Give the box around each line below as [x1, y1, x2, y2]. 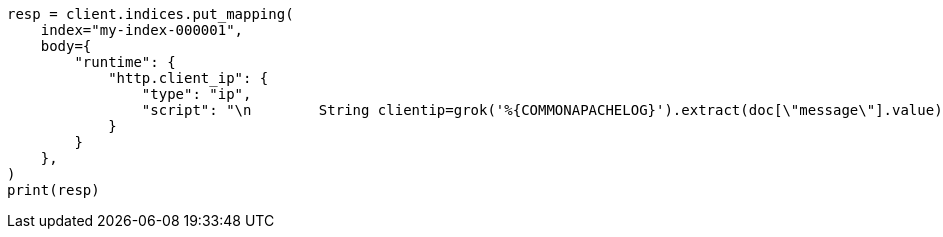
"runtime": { [74, 54, 176, 70]
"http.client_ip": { [108, 70, 269, 86]
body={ [40, 38, 92, 54]
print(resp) [7, 182, 100, 198]
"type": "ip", [141, 86, 252, 102]
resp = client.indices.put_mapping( [7, 6, 294, 22]
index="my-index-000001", [40, 22, 244, 38]
